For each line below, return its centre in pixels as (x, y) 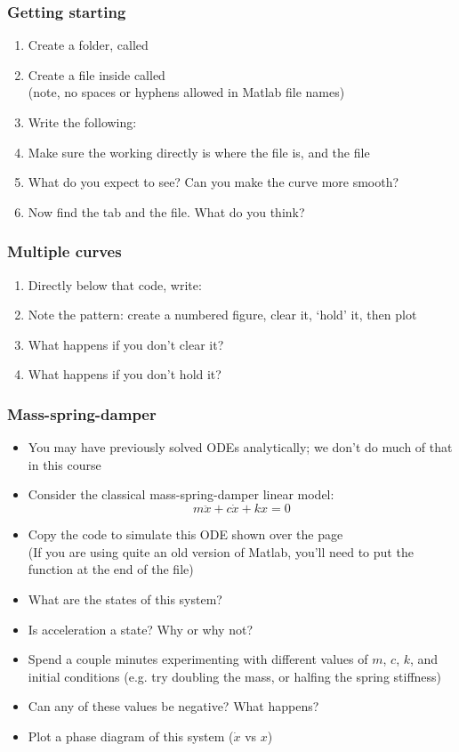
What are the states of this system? (125, 598)
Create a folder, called (88, 45)
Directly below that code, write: (115, 284)
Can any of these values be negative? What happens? (173, 706)
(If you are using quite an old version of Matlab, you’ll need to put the (221, 551)
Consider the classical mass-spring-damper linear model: (181, 494)
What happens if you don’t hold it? (125, 374)
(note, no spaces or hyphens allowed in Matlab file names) (186, 92)
